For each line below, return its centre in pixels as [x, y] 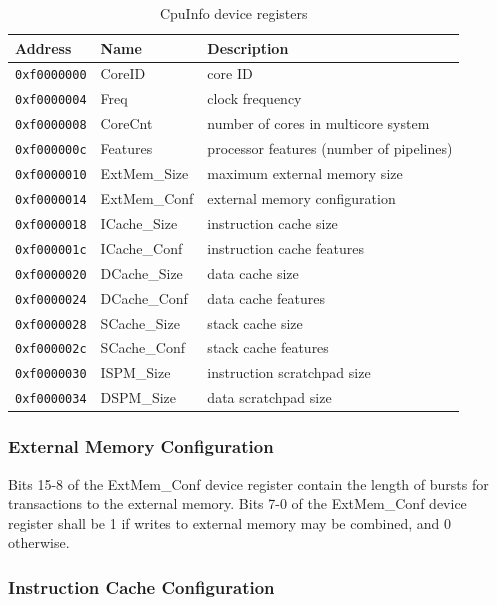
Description [248, 47]
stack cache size [255, 322]
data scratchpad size [269, 397]
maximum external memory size [305, 173]
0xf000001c [51, 249]
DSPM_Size [138, 397]
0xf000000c [51, 150]
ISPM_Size [135, 372]
